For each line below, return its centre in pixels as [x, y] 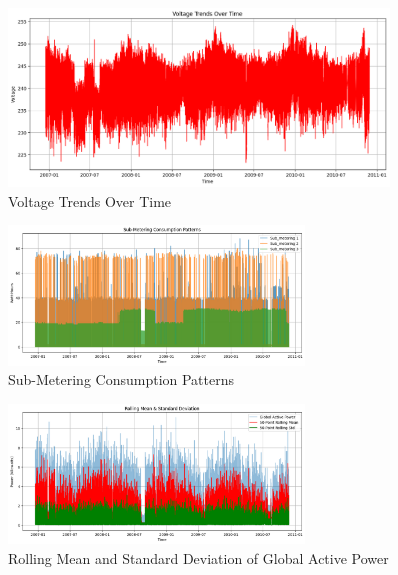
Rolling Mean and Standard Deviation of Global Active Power [198, 557]
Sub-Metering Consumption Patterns [121, 379]
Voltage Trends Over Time [90, 200]
